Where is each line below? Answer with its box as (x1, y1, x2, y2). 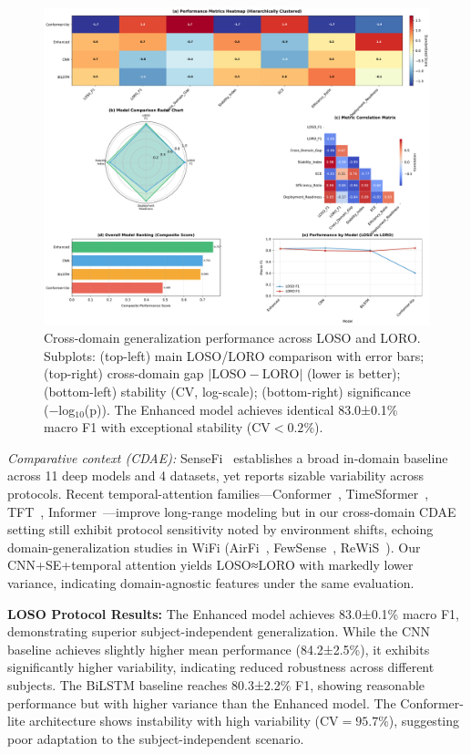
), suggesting (388, 711, 459, 730)
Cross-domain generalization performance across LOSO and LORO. (44, 328, 421, 347)
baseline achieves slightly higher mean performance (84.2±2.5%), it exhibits (7, 639, 430, 658)
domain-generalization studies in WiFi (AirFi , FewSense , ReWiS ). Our (7, 537, 421, 556)
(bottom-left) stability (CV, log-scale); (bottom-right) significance (44, 382, 411, 401)
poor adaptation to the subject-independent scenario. (7, 728, 304, 748)
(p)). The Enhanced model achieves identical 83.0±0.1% (84, 399, 398, 418)
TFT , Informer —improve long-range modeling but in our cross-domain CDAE (7, 501, 456, 521)
